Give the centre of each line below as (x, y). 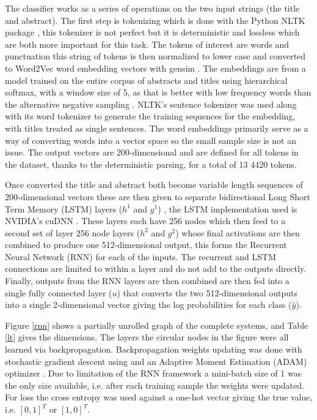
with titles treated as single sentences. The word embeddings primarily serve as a (157, 128)
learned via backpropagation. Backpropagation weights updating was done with (154, 349)
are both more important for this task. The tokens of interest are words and (147, 44)
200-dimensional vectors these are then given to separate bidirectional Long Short (158, 196)
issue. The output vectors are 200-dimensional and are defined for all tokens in (152, 152)
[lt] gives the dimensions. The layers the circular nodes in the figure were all (147, 337)
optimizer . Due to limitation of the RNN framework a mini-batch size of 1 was (153, 373)
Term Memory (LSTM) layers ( (64, 208)
